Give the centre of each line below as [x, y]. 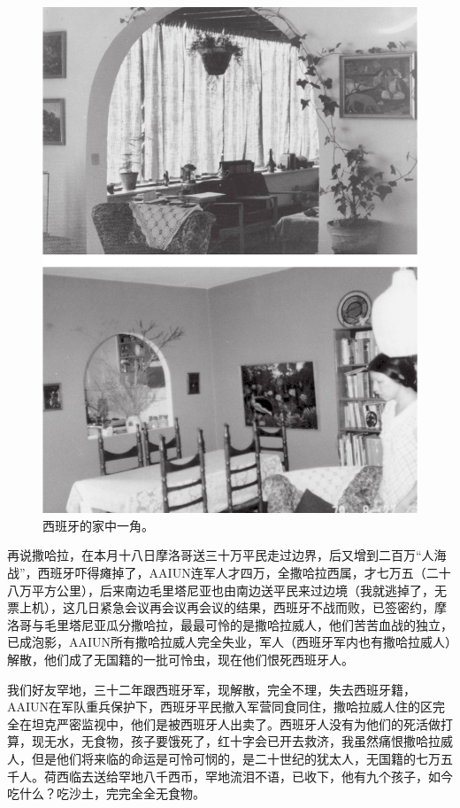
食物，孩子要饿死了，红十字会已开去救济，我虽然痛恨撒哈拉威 [273, 741]
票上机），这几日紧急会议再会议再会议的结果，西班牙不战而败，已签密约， [221, 607]
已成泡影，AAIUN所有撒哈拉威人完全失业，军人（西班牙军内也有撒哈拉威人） [230, 642]
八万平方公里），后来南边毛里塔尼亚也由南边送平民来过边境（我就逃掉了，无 [227, 590]
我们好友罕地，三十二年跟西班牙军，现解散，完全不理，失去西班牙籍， [211, 689]
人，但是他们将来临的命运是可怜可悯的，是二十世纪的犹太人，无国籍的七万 [224, 758]
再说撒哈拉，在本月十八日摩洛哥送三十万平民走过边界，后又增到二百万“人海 [227, 555]
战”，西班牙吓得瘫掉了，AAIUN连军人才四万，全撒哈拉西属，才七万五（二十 [229, 573]
